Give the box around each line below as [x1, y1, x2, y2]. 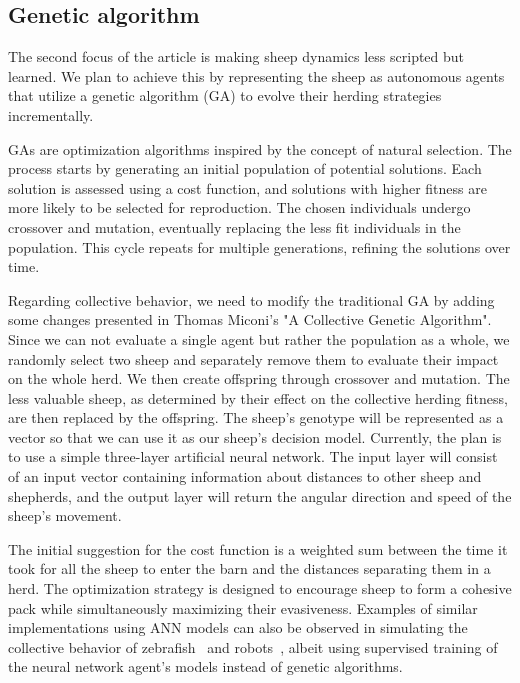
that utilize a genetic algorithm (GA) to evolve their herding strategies [8, 85, 442, 106]
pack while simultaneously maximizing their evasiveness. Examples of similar [8, 597, 478, 618]
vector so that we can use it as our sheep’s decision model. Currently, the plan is [8, 426, 502, 447]
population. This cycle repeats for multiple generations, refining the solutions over [8, 236, 511, 257]
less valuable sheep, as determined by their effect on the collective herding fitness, [8, 387, 508, 408]
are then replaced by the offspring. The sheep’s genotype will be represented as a [8, 407, 504, 428]
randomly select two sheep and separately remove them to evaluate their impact [8, 348, 499, 369]
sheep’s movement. [8, 505, 122, 526]
